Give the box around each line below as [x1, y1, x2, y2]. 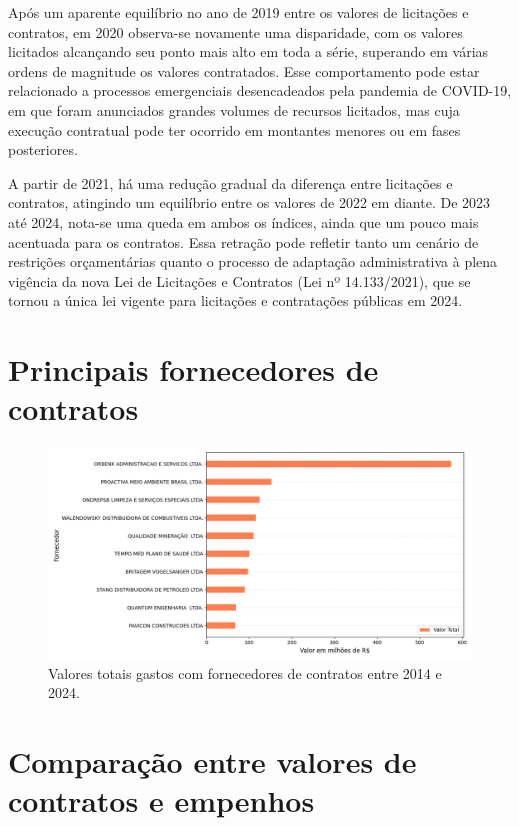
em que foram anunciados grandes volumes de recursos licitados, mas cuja [8, 99, 460, 120]
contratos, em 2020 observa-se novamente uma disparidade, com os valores [8, 21, 463, 42]
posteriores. [8, 139, 78, 160]
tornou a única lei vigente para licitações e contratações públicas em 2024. [8, 290, 463, 311]
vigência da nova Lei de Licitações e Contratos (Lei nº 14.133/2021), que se [8, 270, 471, 291]
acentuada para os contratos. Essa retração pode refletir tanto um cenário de [8, 231, 479, 252]
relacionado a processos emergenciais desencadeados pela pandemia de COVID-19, [8, 80, 512, 101]
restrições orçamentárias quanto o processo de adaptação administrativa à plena [8, 251, 498, 272]
